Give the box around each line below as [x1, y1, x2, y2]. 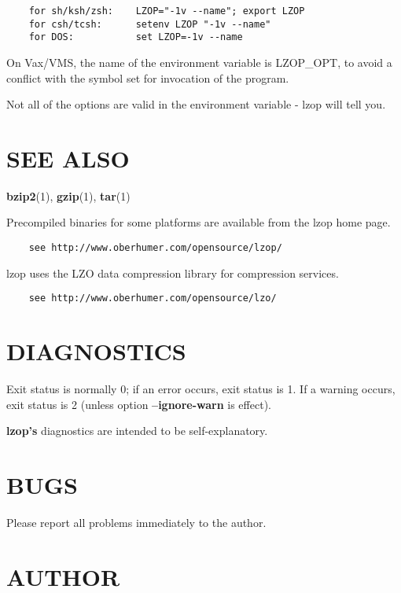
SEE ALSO [6, 142, 130, 174]
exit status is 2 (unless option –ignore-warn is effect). [6, 396, 271, 412]
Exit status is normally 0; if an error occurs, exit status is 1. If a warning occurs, [6, 381, 395, 397]
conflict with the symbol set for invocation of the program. [6, 69, 289, 86]
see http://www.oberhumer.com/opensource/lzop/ [28, 242, 282, 254]
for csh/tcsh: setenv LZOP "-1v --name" [28, 18, 271, 30]
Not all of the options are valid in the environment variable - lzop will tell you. [6, 96, 386, 112]
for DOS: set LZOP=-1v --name [28, 31, 243, 43]
